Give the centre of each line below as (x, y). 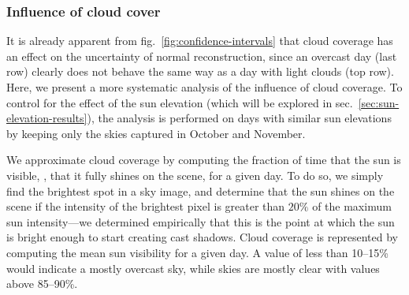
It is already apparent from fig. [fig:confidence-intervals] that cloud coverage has (200, 41)
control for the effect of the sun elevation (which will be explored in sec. (180, 102)
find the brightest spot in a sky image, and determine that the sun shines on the (201, 190)
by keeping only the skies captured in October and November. (156, 133)
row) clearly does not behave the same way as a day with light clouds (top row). (200, 71)
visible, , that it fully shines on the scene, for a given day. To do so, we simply (195, 175)
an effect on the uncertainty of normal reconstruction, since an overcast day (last (202, 56)
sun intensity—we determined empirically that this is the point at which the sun (201, 221)
